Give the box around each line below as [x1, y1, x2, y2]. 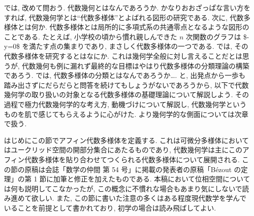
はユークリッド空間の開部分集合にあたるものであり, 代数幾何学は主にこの [4, 144, 243, 155]
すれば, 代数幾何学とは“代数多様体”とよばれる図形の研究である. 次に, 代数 [4, 12, 244, 22]
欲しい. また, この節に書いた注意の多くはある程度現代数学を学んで [31, 193, 247, 203]
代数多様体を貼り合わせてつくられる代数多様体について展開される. [24, 154, 240, 164]
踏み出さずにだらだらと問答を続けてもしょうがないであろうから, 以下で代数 [4, 79, 249, 90]
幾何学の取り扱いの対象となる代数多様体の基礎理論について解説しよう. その [4, 89, 249, 100]
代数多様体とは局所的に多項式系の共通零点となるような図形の [49, 22, 250, 32]
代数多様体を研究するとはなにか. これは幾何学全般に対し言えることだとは [4, 50, 243, 61]
